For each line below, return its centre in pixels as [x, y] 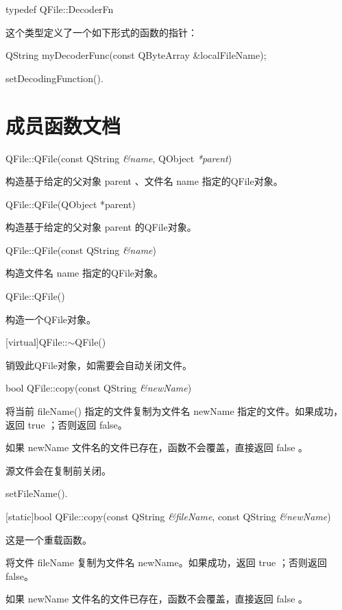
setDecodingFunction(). [54, 78]
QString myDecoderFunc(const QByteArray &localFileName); [136, 55]
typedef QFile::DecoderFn [60, 9]
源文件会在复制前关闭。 [58, 470]
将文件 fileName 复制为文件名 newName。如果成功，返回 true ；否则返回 [166, 562]
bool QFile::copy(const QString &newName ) [99, 388]
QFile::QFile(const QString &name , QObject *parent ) [119, 158]
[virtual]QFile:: [37, 342]
